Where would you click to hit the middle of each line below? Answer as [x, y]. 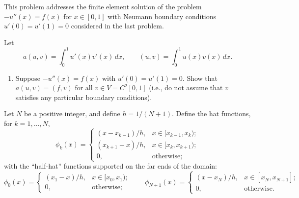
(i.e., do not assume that [186, 87]
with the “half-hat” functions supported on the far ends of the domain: [110, 166]
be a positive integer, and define [72, 113]
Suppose [28, 78]
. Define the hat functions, [211, 113]
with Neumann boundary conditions [162, 16]
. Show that [200, 78]
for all [84, 87]
